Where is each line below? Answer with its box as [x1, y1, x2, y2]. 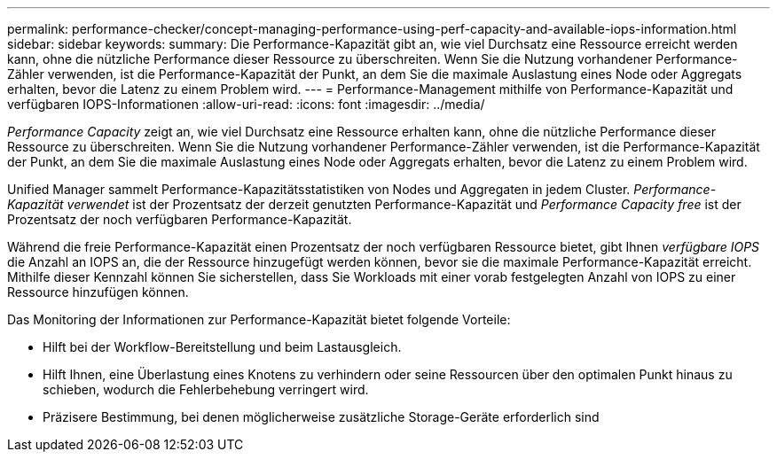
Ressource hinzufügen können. [7, 284, 189, 300]
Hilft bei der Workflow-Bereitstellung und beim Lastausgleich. [43, 339, 402, 354]
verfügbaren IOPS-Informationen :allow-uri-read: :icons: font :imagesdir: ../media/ [7, 97, 485, 112]
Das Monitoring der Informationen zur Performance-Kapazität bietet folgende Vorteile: [7, 312, 511, 327]
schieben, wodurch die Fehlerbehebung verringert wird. [43, 382, 369, 397]
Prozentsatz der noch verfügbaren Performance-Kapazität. [7, 212, 352, 227]
